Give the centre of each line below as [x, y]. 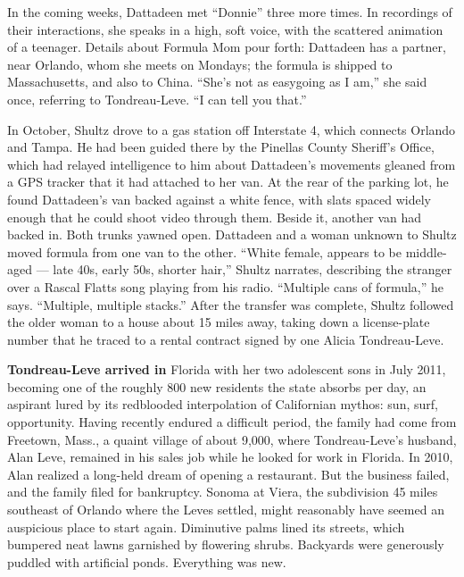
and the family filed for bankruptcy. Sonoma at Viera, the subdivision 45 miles [223, 492]
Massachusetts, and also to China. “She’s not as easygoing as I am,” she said [217, 82]
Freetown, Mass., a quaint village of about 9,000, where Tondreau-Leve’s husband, [232, 439]
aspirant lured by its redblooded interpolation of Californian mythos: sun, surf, [223, 404]
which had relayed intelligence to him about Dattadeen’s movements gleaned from [232, 164]
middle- [426, 251]
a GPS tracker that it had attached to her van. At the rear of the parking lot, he [228, 182]
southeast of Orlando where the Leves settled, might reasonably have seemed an [226, 510]
